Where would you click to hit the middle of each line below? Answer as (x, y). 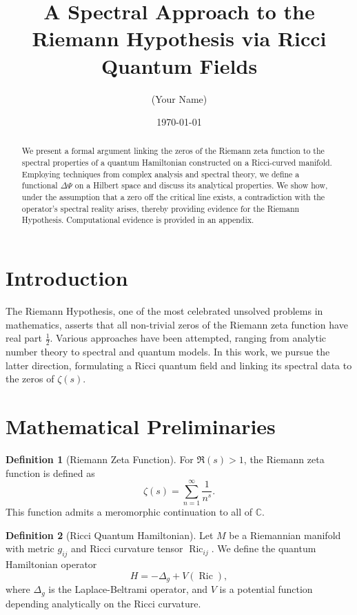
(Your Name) (179, 98)
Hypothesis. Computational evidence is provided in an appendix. (138, 220)
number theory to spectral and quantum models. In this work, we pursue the (168, 352)
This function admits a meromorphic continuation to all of (129, 512)
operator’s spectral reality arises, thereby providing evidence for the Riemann (161, 208)
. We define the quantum (264, 548)
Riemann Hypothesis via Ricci (179, 38)
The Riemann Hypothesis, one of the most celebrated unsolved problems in (164, 311)
